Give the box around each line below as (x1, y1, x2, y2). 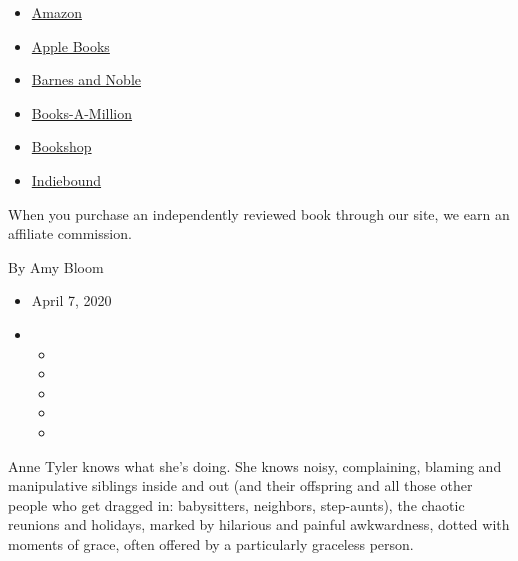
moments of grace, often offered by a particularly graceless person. (8, 533, 414, 554)
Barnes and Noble (31, 69, 141, 90)
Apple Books (31, 35, 110, 56)
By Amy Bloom (8, 256, 104, 277)
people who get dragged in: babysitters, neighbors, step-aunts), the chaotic (8, 494, 465, 515)
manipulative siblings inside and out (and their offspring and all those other (8, 475, 473, 496)
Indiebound (31, 169, 102, 190)
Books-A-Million (31, 102, 133, 123)
